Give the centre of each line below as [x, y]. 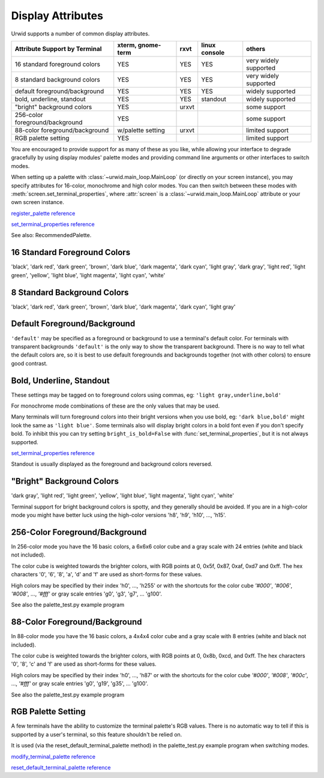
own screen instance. [37, 202]
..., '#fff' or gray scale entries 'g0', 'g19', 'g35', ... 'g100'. [79, 684]
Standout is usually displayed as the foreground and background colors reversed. [112, 464]
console [213, 52]
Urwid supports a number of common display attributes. [80, 34]
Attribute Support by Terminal [58, 49]
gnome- [149, 45]
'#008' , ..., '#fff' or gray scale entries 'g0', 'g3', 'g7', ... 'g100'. [86, 594]
